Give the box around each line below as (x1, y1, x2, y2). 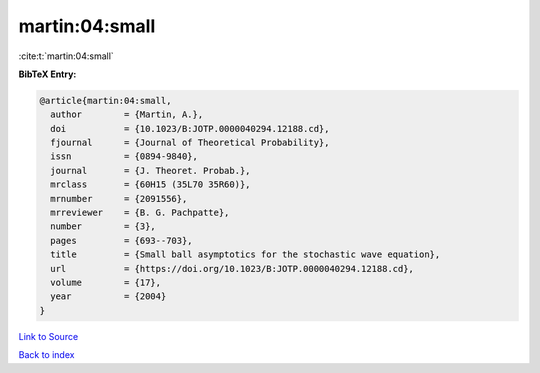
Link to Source (18, 330, 79, 342)
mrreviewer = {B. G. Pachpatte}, (50, 207, 230, 219)
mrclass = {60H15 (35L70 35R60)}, (50, 179, 251, 190)
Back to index (18, 349, 75, 361)
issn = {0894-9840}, (50, 151, 199, 162)
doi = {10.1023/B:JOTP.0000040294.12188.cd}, (50, 123, 330, 134)
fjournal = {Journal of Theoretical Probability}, (50, 137, 330, 149)
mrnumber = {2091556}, (50, 193, 188, 204)
